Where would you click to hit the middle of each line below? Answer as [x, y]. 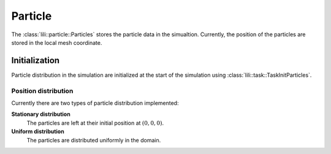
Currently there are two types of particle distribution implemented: [95, 103]
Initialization [36, 60]
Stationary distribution [41, 114]
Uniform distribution [38, 131]
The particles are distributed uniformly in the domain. [94, 140]
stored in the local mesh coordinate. [57, 42]
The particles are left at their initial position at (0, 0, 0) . [95, 123]
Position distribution [42, 91]
